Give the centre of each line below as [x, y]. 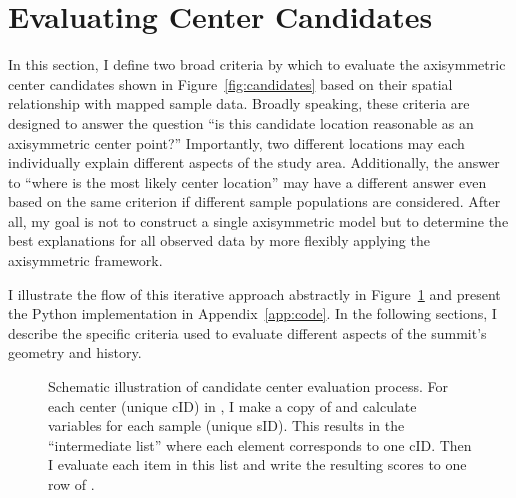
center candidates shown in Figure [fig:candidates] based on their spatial [230, 83]
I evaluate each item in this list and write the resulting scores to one [257, 464]
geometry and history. [75, 352]
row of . [71, 484]
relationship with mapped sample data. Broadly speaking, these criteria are [239, 103]
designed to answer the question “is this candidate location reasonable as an [241, 122]
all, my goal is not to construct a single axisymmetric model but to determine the [258, 220]
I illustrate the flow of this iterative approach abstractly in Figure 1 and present [254, 293]
